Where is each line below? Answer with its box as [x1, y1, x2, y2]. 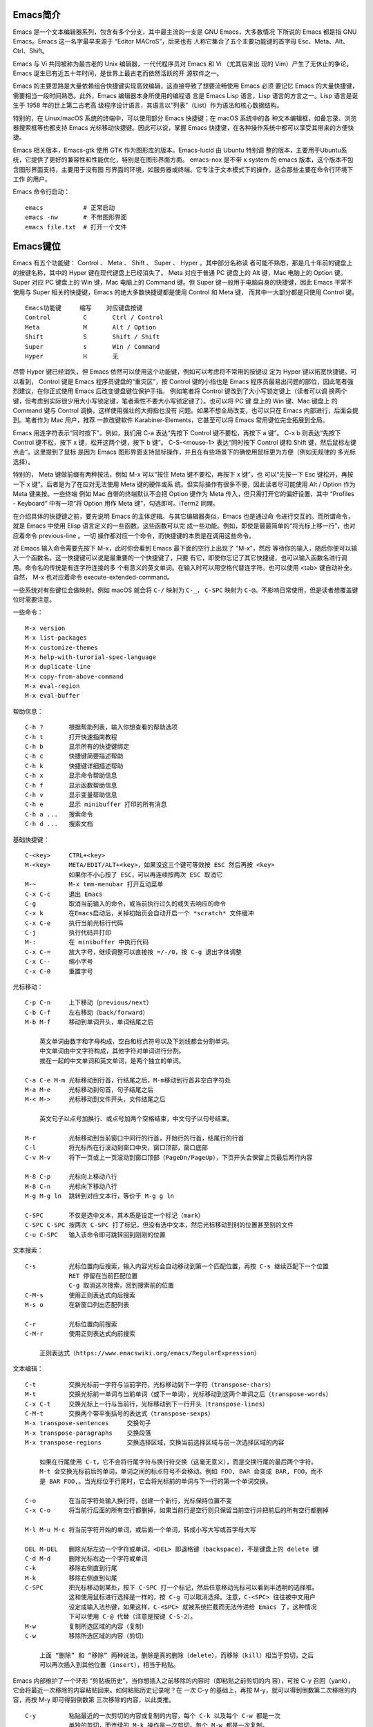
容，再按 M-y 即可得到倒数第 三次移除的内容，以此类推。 [12, 1696, 175, 1704]
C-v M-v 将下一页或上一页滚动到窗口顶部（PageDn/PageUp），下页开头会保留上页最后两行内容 [25, 1154, 313, 1161]
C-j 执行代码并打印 [25, 929, 112, 937]
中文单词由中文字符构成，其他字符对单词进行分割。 [39, 1047, 185, 1055]
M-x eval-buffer [25, 691, 80, 700]
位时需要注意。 [12, 595, 55, 604]
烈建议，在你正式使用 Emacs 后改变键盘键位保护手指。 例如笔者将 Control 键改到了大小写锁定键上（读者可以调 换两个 [12, 387, 347, 395]
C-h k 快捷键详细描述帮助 [25, 762, 124, 770]
